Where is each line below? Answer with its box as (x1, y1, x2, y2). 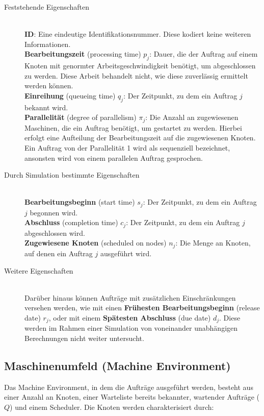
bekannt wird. (24, 102, 68, 112)
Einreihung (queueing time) (24, 90, 116, 101)
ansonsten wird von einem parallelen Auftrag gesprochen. (24, 152, 203, 163)
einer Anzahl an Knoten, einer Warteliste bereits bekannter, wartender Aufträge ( (4, 391, 259, 402)
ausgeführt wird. (100, 248, 152, 258)
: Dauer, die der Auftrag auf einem (149, 48, 258, 59)
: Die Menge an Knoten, (175, 237, 251, 248)
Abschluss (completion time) (24, 217, 118, 228)
